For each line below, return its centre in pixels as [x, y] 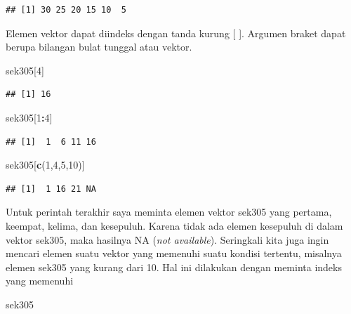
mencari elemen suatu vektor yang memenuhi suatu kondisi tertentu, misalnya [174, 253]
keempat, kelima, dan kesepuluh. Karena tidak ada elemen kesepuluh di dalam [174, 225]
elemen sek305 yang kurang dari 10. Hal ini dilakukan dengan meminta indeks [174, 267]
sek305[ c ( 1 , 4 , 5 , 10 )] [45, 165]
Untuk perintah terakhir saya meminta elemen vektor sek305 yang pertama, [169, 212]
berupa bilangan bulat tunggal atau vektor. [99, 47]
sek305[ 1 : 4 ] [29, 117]
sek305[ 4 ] [25, 70]
